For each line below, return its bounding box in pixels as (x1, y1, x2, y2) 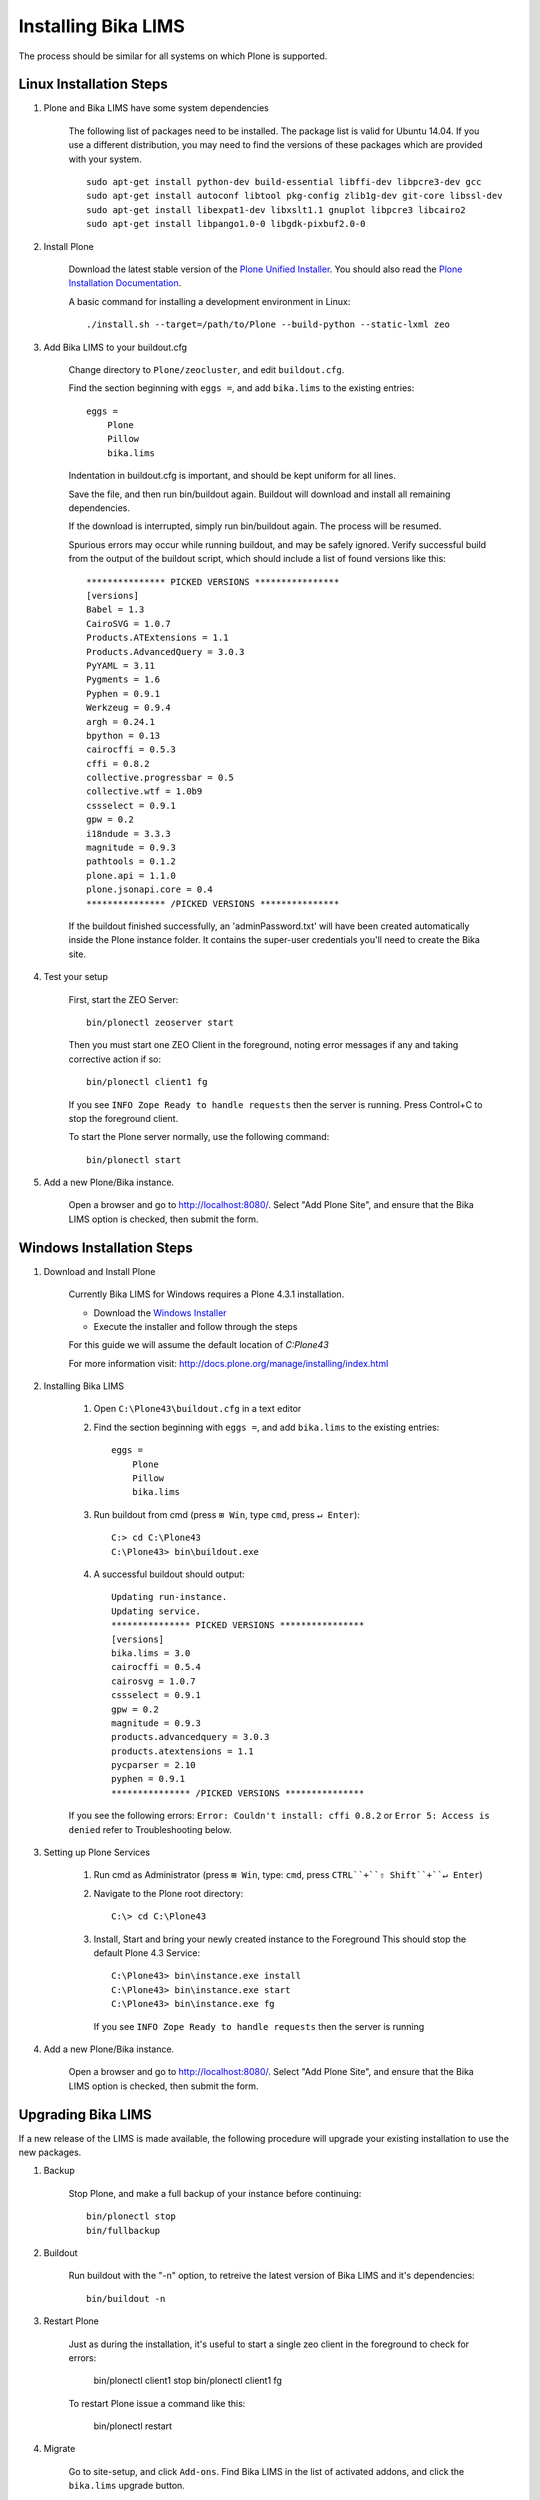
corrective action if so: (68, 1053, 162, 1065)
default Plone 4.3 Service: (93, 1946, 200, 1959)
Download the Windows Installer (93, 1306, 227, 1319)
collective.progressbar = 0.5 (86, 772, 235, 784)
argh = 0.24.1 (86, 716, 155, 727)
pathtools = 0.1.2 (86, 856, 177, 867)
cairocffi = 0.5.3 (86, 744, 177, 755)
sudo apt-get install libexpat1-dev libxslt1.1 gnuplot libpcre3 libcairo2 (86, 204, 466, 215)
